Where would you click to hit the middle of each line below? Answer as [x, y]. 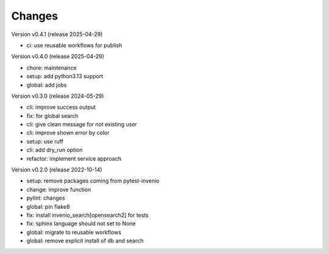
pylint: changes [46, 198]
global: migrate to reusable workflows [74, 232]
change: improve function [59, 189]
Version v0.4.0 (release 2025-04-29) [58, 56]
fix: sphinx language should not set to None [81, 223]
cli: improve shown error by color [68, 133]
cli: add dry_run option [55, 150]
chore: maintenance [51, 68]
